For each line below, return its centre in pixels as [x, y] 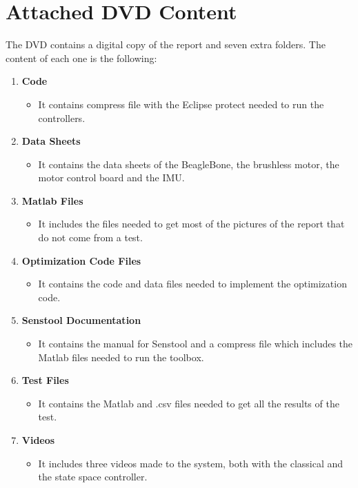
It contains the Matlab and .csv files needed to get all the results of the [189, 403]
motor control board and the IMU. [111, 177]
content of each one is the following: [81, 58]
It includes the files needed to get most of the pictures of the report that [191, 224]
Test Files [45, 380]
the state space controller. [93, 477]
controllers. [62, 118]
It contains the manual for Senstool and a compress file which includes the [196, 344]
